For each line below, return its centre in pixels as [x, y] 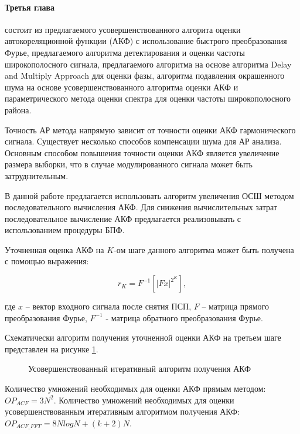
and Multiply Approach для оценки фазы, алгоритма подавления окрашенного [145, 75]
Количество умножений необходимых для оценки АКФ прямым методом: [135, 388]
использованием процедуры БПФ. [65, 230]
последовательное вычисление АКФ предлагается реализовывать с [123, 218]
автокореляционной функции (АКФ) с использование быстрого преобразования [146, 41]
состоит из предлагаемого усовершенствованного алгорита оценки [123, 29]
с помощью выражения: [47, 261]
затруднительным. [37, 175]
